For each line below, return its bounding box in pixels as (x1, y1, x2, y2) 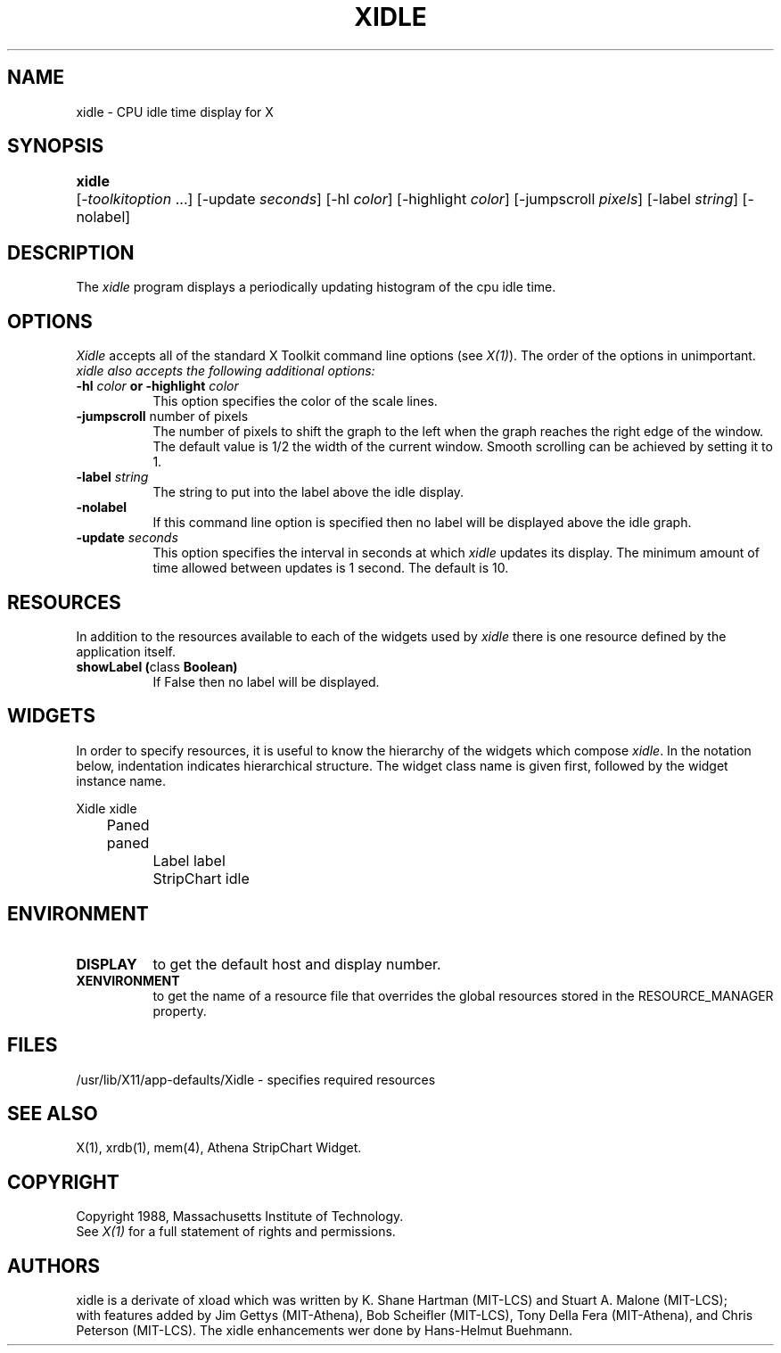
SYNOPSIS (7, 135, 104, 158)
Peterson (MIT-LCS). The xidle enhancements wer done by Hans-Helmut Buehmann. (76, 1323, 573, 1339)
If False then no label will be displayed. (152, 673, 380, 689)
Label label (152, 851, 226, 870)
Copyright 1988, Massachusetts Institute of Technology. (76, 1209, 404, 1225)
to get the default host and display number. (152, 954, 441, 973)
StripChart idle (152, 869, 250, 887)
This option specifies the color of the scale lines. (152, 393, 438, 409)
